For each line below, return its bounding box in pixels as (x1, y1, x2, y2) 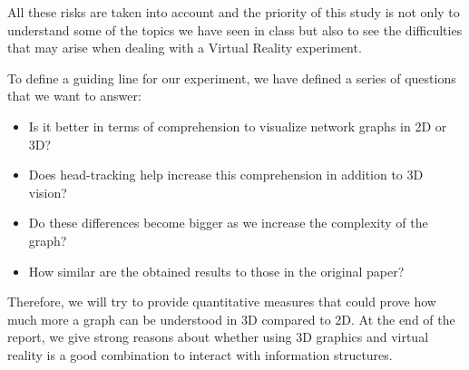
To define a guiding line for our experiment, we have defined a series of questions (7, 68, 456, 87)
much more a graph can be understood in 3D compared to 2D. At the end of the (7, 309, 455, 328)
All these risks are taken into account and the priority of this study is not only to (7, 3, 460, 21)
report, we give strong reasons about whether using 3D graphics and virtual (7, 327, 429, 346)
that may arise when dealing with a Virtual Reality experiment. (7, 38, 362, 57)
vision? (28, 182, 67, 201)
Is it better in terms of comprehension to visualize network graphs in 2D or (28, 116, 447, 135)
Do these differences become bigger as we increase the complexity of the (28, 213, 428, 232)
